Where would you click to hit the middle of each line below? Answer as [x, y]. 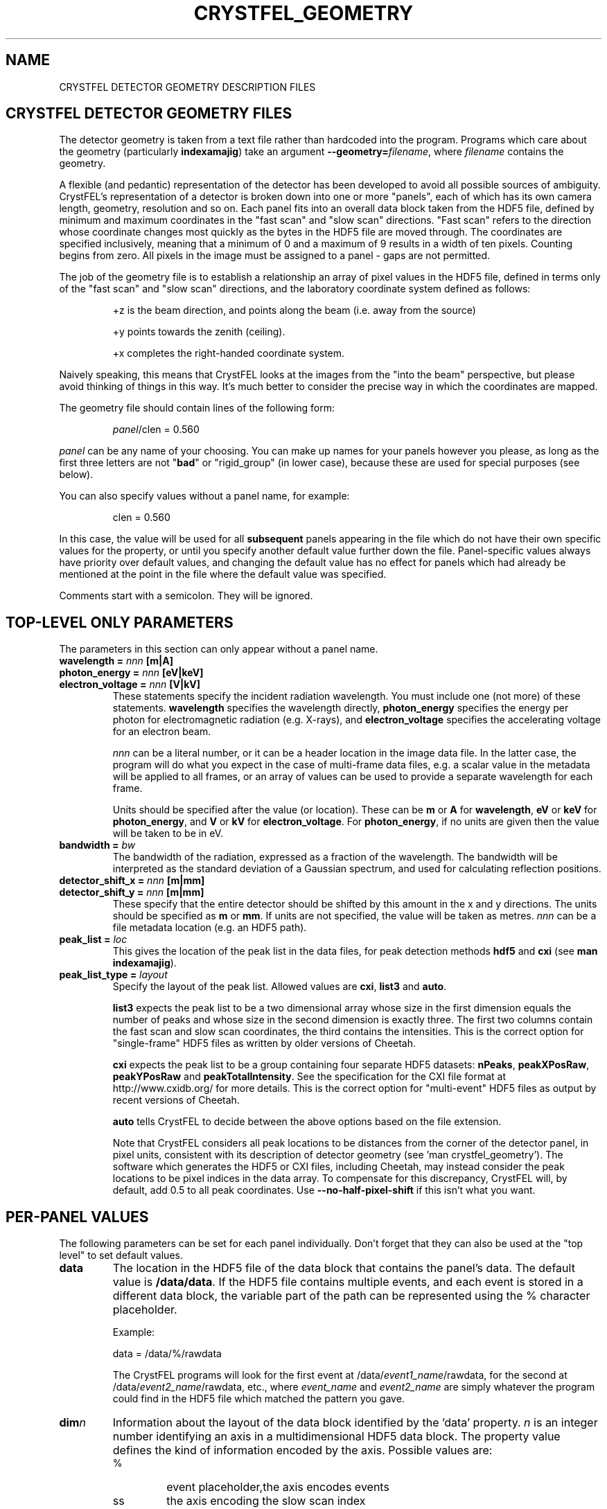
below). [76, 475]
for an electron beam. [162, 732]
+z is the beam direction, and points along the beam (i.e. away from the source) [294, 310]
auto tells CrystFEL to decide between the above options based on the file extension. [307, 1122]
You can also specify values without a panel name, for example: [204, 496]
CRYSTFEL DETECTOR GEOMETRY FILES [149, 114]
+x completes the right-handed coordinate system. [229, 353]
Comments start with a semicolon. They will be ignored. [186, 596]
